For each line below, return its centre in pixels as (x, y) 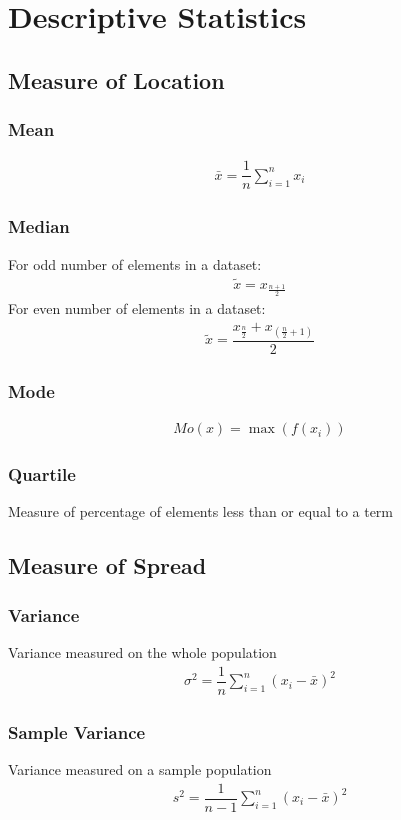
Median (39, 226)
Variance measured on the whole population (142, 652)
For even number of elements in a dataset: (137, 308)
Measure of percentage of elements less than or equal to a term (201, 511)
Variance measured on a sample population (140, 768)
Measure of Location (116, 79)
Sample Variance (77, 731)
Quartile (42, 474)
